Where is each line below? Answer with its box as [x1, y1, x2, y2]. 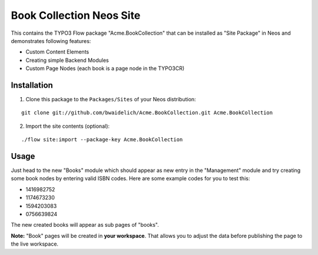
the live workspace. [11, 240, 59, 247]
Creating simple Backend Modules [25, 57, 109, 64]
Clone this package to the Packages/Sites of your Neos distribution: [25, 96, 197, 103]
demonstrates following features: [11, 37, 91, 44]
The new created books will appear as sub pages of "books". [11, 221, 159, 228]
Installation [11, 80, 53, 90]
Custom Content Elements [25, 48, 90, 55]
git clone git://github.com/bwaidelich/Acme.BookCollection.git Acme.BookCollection [21, 110, 273, 116]
